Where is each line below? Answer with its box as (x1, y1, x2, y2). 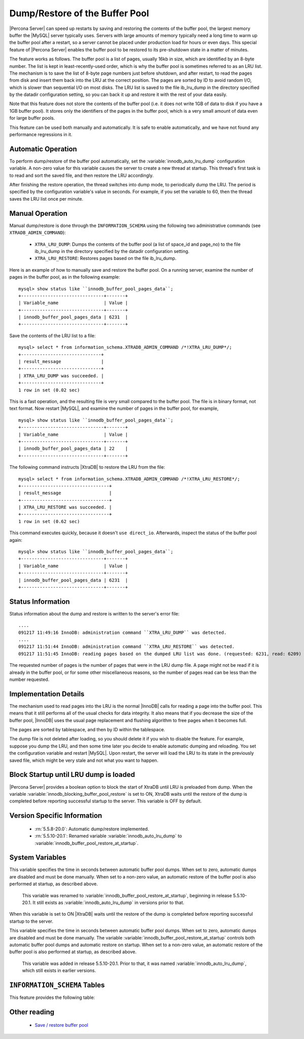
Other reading (9, 1008, 55, 1016)
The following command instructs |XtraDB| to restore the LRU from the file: (9, 464, 165, 470)
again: (9, 537, 23, 543)
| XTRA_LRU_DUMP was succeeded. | (18, 373, 104, 378)
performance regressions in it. (9, 132, 73, 138)
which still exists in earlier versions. (22, 967, 96, 973)
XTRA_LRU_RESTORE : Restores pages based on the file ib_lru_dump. (34, 255, 177, 262)
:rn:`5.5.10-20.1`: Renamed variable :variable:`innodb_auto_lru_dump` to (34, 833, 182, 839)
